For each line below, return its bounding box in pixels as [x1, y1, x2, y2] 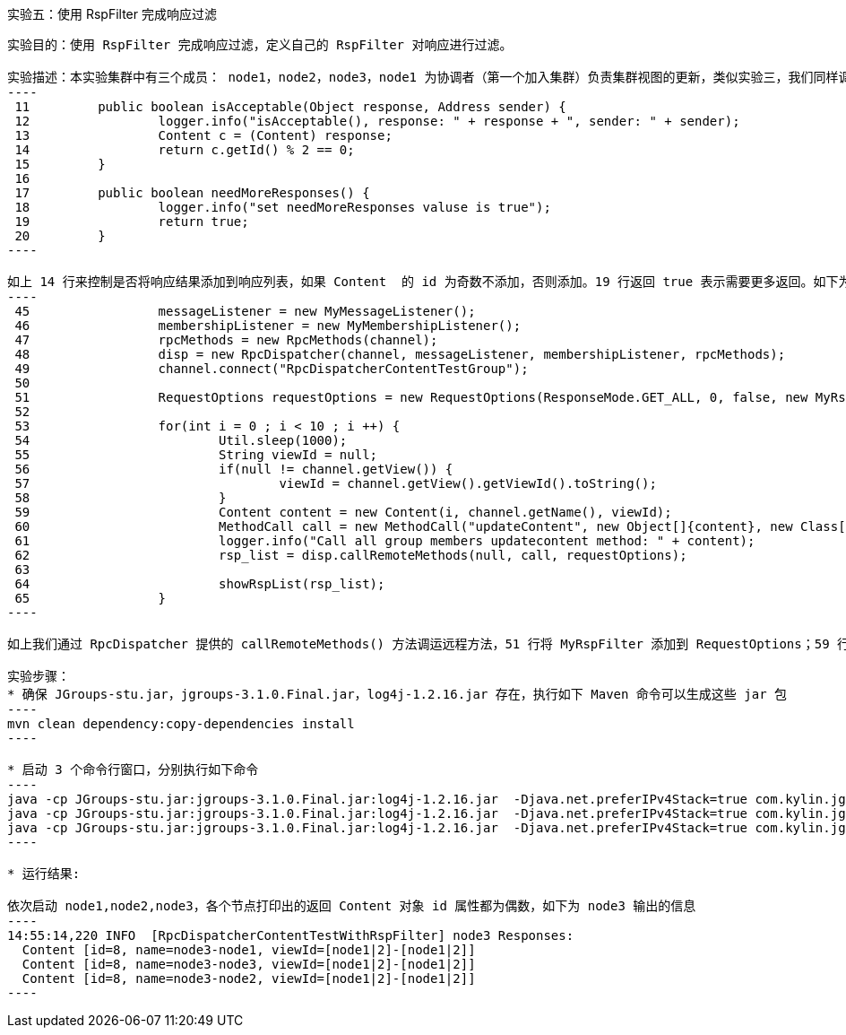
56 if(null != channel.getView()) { [14, 462, 453, 476]
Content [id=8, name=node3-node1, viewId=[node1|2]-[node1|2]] [22, 943, 476, 957]
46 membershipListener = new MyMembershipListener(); [14, 318, 522, 333]
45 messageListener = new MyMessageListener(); [14, 304, 476, 318]
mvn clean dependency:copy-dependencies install [7, 717, 355, 731]
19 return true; [14, 214, 249, 229]
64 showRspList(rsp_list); [14, 577, 385, 591]
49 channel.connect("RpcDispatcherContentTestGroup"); [14, 361, 529, 376]
